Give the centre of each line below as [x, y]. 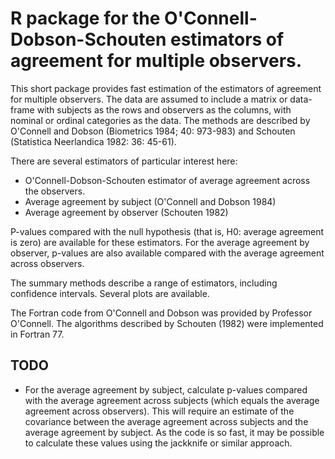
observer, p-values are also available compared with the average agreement [167, 253]
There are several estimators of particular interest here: [124, 161]
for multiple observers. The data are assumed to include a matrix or [149, 99]
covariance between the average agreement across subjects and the [166, 421]
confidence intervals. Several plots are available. [110, 293]
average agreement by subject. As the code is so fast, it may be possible [174, 432]
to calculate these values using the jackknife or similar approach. [158, 443]
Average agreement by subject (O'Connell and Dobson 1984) [150, 201]
